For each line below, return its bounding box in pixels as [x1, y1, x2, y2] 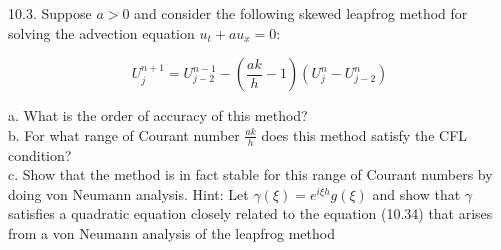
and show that [372, 183, 461, 204]
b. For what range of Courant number [8, 124, 240, 145]
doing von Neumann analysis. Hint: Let [8, 183, 249, 204]
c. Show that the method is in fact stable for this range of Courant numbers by [8, 164, 493, 185]
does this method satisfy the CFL [261, 124, 468, 145]
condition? [8, 144, 72, 165]
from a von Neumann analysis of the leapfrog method [8, 222, 335, 243]
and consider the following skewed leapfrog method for [134, 3, 468, 23]
